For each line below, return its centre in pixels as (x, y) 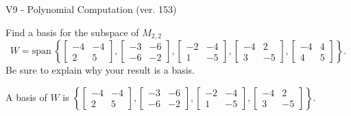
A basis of (26, 97)
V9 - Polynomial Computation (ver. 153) (91, 9)
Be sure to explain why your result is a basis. (100, 70)
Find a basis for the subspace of (72, 32)
